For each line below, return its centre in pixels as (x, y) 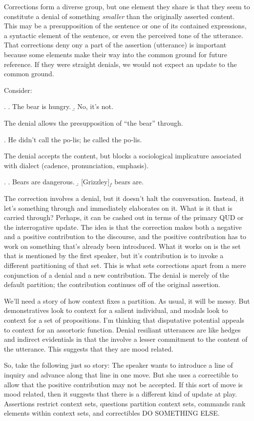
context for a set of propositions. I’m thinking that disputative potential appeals (124, 320)
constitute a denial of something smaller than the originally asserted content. (119, 16)
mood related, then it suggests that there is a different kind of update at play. (121, 394)
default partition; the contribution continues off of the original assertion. (112, 284)
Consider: (18, 90)
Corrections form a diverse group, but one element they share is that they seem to (127, 6)
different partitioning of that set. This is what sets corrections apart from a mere (125, 265)
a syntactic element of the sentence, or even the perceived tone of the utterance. (124, 35)
